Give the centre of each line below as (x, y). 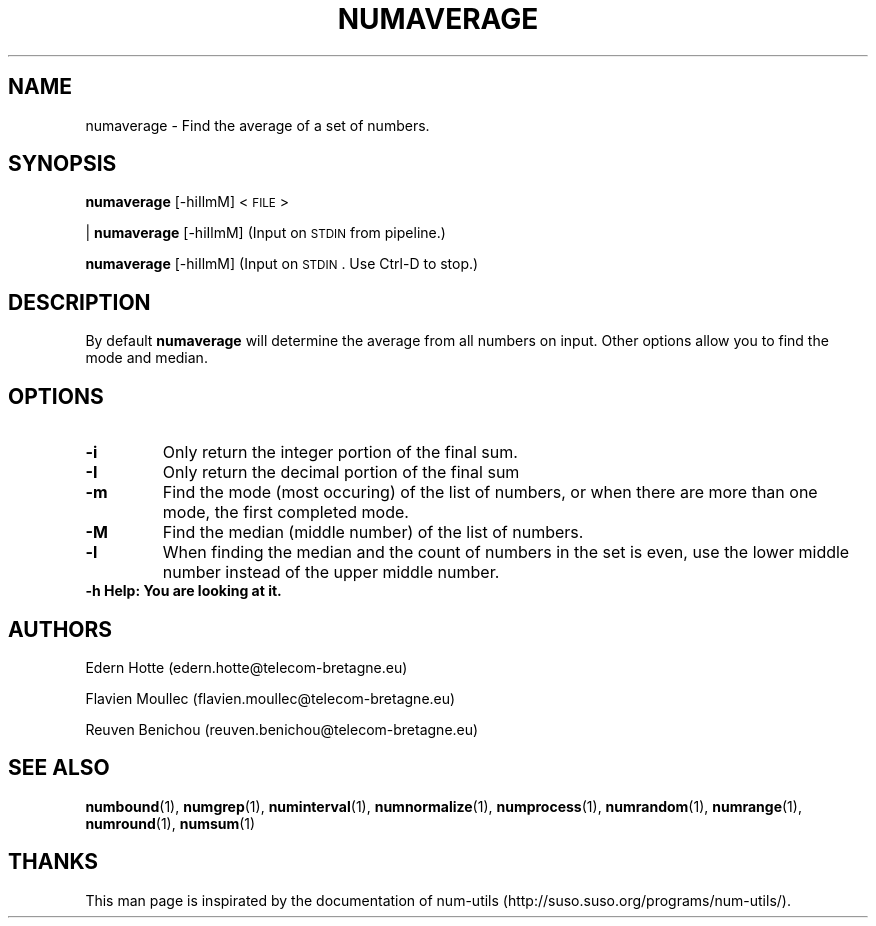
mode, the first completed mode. (285, 512)
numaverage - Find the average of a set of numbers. (257, 125)
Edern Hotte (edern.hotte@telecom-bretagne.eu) (246, 667)
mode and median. (146, 358)
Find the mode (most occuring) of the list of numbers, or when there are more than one (490, 492)
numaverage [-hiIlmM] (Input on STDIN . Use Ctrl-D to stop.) (282, 264)
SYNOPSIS (62, 164)
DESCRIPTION (79, 302)
